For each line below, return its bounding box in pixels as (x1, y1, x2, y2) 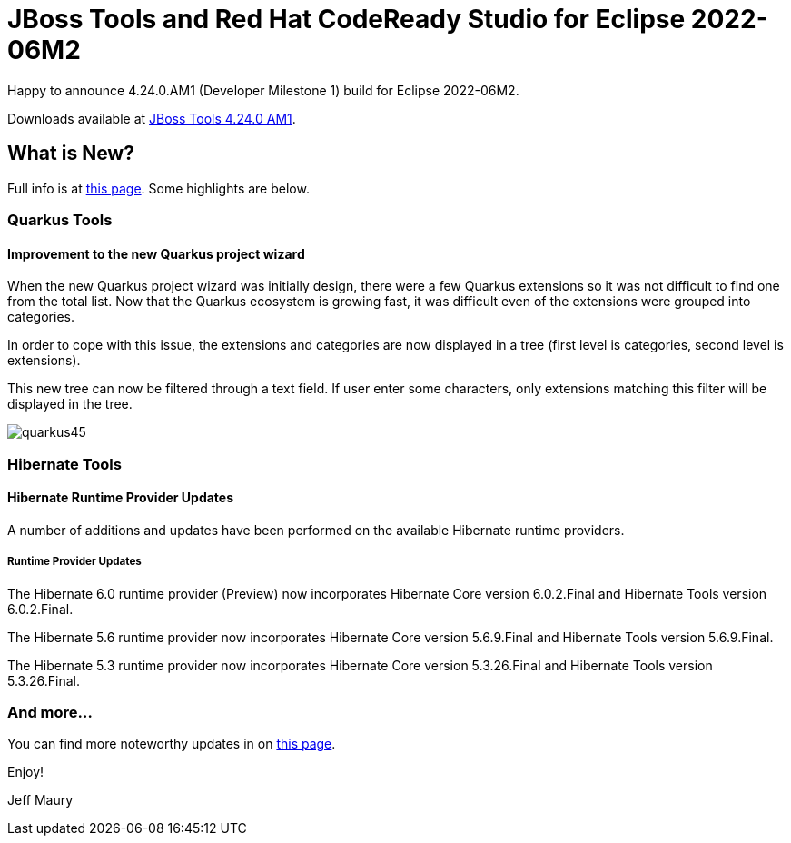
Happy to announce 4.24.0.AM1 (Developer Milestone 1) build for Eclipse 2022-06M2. (7, 82, 519, 98)
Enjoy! (7, 764, 44, 780)
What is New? (7, 142, 134, 165)
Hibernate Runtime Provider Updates (7, 490, 234, 506)
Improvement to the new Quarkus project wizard (7, 245, 305, 262)
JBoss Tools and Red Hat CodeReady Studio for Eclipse (7, 4, 686, 35)
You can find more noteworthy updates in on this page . (7, 736, 336, 752)
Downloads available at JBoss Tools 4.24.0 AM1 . (7, 110, 296, 126)
